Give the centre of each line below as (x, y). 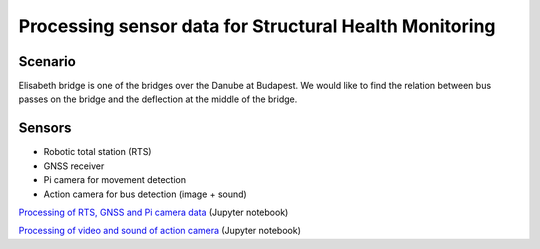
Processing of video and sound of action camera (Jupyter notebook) (160, 231)
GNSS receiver (74, 166)
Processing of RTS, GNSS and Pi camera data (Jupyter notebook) (153, 212)
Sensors (45, 128)
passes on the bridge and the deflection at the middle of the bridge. (158, 99)
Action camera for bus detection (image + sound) (145, 194)
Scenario (47, 61)
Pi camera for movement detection (115, 180)
